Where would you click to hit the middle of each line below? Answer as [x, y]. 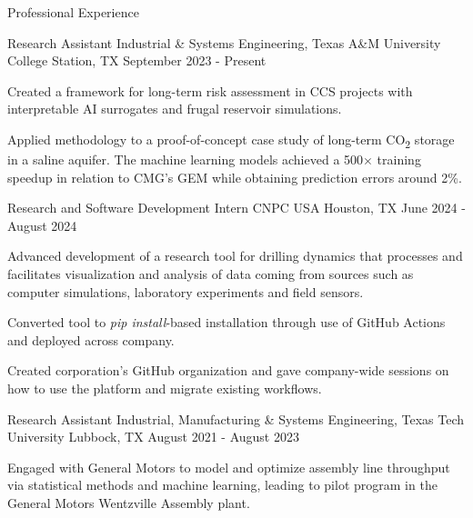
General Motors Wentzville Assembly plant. [129, 503]
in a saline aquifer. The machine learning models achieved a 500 [186, 159]
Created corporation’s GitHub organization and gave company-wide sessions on [228, 370]
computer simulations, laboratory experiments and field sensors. [186, 291]
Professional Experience [73, 12]
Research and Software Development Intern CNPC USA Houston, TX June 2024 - [236, 208]
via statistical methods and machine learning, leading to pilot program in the [222, 485]
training [399, 159]
